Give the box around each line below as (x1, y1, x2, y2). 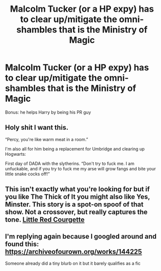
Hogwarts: (5, 151, 26, 157)
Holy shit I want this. (5, 124, 69, 132)
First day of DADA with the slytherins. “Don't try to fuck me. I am (5, 160, 135, 167)
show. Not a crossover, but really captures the (5, 208, 148, 216)
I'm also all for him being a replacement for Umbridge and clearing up (5, 146, 145, 152)
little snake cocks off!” (5, 171, 50, 177)
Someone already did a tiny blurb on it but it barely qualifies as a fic (5, 260, 141, 266)
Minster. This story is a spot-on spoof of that (5, 200, 144, 208)
